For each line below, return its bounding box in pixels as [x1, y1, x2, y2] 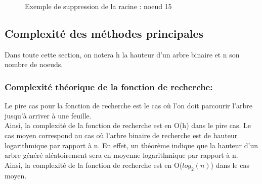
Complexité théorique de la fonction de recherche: [5, 80, 213, 93]
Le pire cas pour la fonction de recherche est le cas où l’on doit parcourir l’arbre [5, 100, 252, 111]
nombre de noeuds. [5, 59, 63, 70]
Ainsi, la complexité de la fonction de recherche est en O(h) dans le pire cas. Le [5, 120, 251, 131]
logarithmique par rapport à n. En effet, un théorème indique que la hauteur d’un [5, 140, 258, 150]
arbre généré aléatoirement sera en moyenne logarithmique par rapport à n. [5, 150, 238, 160]
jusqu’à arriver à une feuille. [5, 110, 92, 120]
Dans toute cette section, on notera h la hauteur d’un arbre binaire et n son [5, 49, 240, 59]
